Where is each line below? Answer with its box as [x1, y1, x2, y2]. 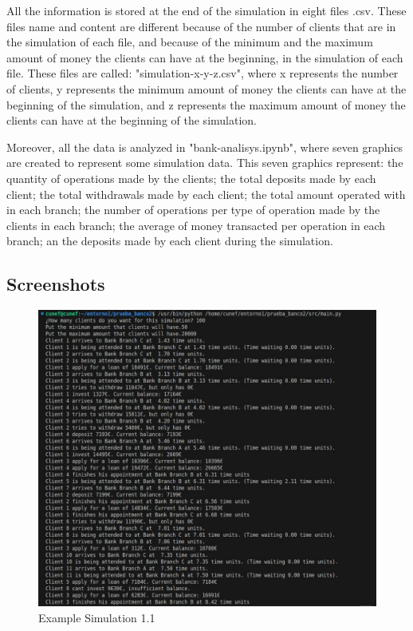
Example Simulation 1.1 [38, 609, 155, 625]
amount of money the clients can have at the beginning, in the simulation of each [6, 49, 403, 65]
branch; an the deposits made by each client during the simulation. [6, 232, 333, 249]
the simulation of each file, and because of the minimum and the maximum [6, 34, 373, 50]
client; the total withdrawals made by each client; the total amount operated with [6, 185, 406, 202]
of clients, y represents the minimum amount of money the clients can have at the [6, 80, 407, 97]
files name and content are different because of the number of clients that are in [6, 18, 396, 34]
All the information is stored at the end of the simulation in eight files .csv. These [6, 2, 407, 18]
